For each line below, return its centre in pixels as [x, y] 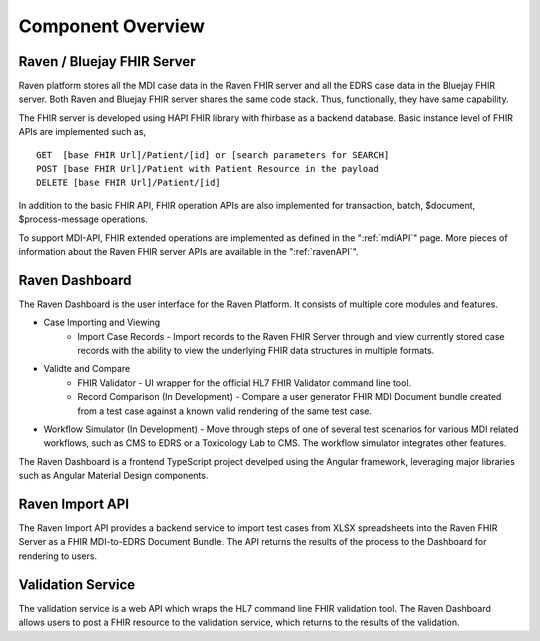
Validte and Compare [87, 369]
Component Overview [111, 26]
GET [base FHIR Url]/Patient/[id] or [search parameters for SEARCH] [213, 154]
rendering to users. [58, 556]
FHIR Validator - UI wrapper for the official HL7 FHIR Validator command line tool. [244, 382]
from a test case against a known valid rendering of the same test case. [224, 411]
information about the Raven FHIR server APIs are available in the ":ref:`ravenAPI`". [188, 251]
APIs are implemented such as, [82, 132]
